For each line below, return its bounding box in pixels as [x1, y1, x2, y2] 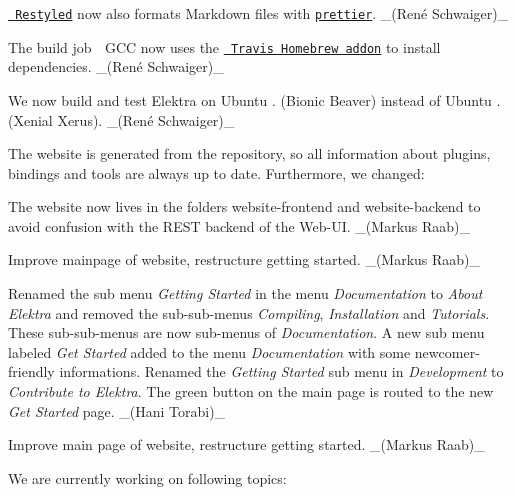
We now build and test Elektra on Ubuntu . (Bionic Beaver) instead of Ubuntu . [8, 89, 501, 110]
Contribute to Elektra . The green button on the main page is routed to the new [8, 381, 494, 402]
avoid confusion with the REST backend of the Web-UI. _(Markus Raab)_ [8, 215, 471, 236]
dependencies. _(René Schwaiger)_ [8, 56, 224, 77]
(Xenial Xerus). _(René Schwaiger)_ [8, 109, 235, 130]
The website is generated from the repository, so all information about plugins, [8, 143, 491, 164]
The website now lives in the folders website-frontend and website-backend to [8, 196, 481, 217]
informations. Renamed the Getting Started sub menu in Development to [59, 361, 504, 382]
